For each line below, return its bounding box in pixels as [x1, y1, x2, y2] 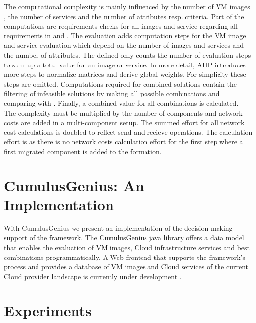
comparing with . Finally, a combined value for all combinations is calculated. [4, 97, 239, 108]
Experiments [4, 300, 92, 320]
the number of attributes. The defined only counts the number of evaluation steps [4, 49, 251, 60]
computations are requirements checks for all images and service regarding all [4, 21, 238, 31]
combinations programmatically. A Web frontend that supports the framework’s [4, 252, 246, 262]
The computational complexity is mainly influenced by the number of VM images [4, 1, 250, 11]
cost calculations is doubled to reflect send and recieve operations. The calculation [4, 127, 253, 137]
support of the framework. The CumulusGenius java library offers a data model [4, 232, 244, 243]
